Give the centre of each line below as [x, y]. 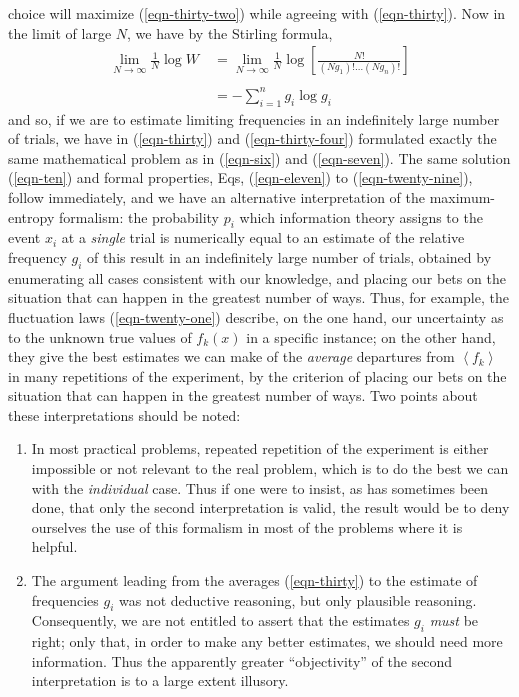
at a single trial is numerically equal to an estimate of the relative [263, 237]
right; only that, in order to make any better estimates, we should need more [267, 641]
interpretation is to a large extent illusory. [160, 680]
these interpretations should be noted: [124, 414]
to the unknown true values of [100, 336]
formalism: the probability [139, 216]
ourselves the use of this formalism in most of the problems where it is [247, 526]
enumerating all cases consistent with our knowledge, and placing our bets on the [257, 277]
